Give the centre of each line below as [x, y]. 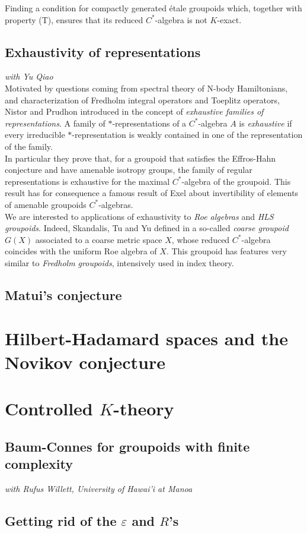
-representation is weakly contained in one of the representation [187, 135]
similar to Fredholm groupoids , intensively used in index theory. [119, 262]
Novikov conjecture [85, 362]
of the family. [29, 146]
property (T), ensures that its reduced [74, 19]
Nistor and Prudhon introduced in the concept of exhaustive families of [134, 111]
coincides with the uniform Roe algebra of [81, 251]
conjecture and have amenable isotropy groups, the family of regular [129, 170]
